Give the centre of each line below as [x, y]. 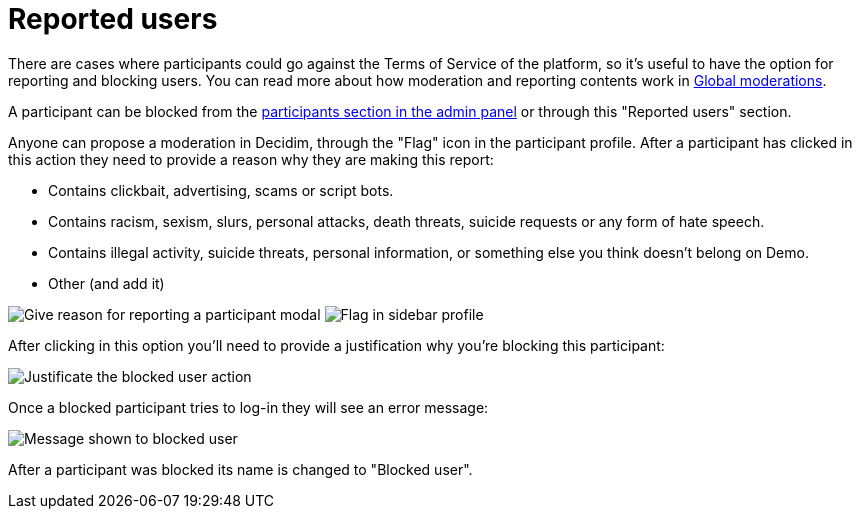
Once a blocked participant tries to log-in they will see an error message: [248, 407]
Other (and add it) [106, 283]
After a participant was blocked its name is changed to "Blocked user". [240, 469]
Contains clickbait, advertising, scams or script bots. [221, 190]
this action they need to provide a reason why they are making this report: [251, 159]
